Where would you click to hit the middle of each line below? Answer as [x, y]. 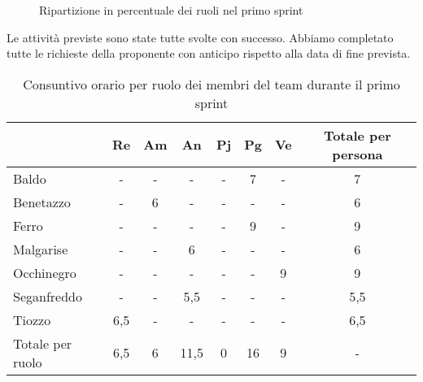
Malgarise [41, 249]
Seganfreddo [48, 296]
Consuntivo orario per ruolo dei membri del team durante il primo [211, 84]
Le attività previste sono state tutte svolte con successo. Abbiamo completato [200, 37]
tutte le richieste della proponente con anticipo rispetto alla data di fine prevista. [209, 53]
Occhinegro [45, 272]
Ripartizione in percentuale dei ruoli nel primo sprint [171, 10]
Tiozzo [32, 319]
